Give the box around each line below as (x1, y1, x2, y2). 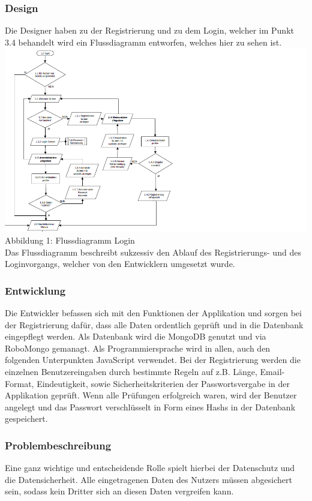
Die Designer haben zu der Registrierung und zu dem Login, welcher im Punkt (5, 24, 294, 37)
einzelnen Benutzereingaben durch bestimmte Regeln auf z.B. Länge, (5, 365, 257, 378)
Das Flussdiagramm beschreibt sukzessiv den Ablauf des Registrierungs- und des (5, 245, 301, 258)
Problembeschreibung (5, 437, 112, 452)
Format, (5, 377, 34, 389)
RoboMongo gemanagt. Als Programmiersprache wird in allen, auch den (5, 341, 271, 354)
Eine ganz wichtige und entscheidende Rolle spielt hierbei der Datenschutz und (5, 461, 295, 474)
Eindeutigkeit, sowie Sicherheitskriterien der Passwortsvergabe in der (37, 377, 290, 389)
